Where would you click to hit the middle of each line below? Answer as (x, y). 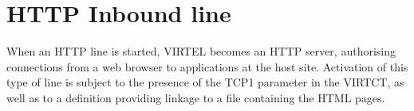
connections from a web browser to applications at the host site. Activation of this (207, 66)
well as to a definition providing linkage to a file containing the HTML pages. (196, 97)
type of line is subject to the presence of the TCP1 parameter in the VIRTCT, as (205, 82)
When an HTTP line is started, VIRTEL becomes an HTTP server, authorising (201, 51)
